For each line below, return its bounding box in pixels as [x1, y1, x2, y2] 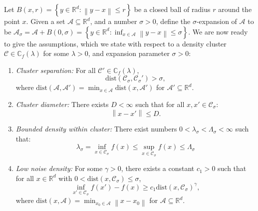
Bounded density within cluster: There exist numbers [15, 123, 177, 134]
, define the [156, 16, 191, 26]
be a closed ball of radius [134, 4, 211, 14]
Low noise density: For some [15, 163, 103, 173]
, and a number [90, 16, 137, 26]
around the [218, 4, 252, 14]
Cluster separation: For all [15, 64, 96, 75]
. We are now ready [188, 26, 248, 36]
